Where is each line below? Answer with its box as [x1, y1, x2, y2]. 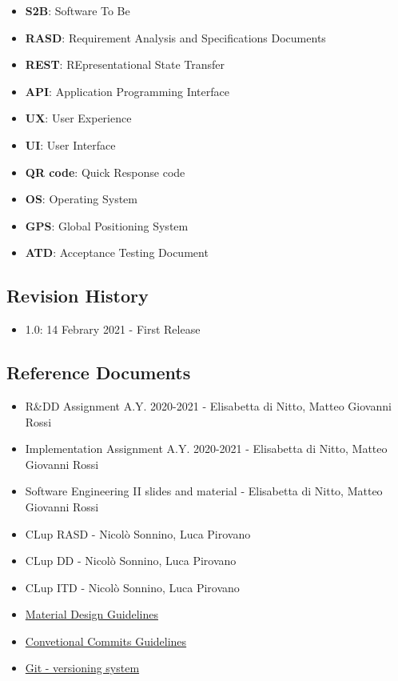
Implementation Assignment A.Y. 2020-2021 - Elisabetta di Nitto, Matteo [25, 440, 388, 457]
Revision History [6, 283, 149, 308]
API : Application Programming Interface [25, 82, 229, 99]
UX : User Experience [25, 110, 132, 126]
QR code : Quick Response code [25, 163, 185, 180]
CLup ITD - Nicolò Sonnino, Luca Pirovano [25, 579, 240, 595]
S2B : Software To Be [25, 2, 130, 18]
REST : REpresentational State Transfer [25, 56, 225, 73]
